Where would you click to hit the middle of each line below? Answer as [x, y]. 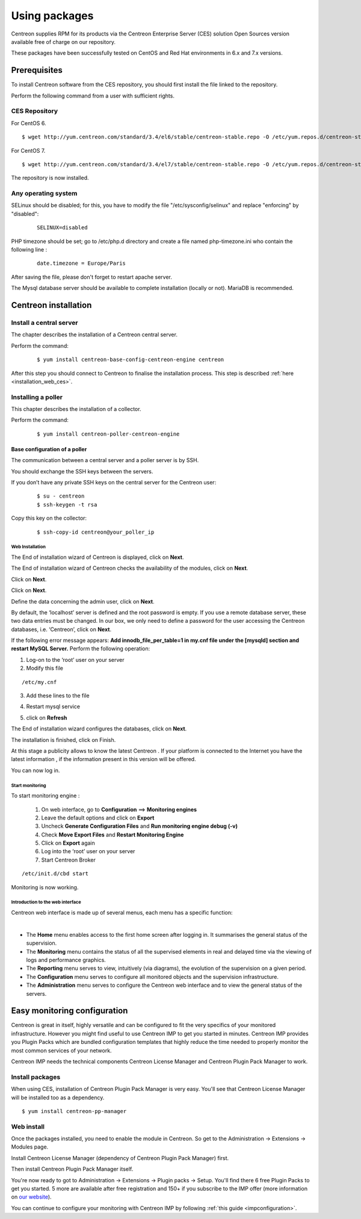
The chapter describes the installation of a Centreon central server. [94, 335]
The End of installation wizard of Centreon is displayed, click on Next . [97, 557]
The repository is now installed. [50, 178]
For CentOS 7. [28, 150]
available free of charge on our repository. [63, 42]
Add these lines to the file [58, 696]
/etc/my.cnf [39, 682]
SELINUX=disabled [62, 228]
